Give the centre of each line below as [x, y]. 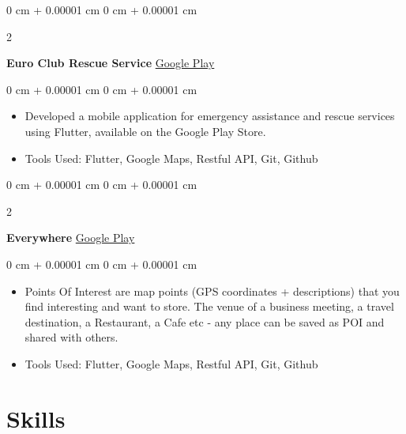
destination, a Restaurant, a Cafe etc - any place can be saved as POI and [205, 321]
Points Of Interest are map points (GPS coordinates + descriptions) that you [212, 291]
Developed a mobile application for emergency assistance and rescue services [210, 116]
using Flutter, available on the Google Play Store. [145, 131]
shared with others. [71, 337]
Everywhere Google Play [71, 238]
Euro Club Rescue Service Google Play [111, 63]
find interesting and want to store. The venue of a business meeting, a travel [209, 306]
